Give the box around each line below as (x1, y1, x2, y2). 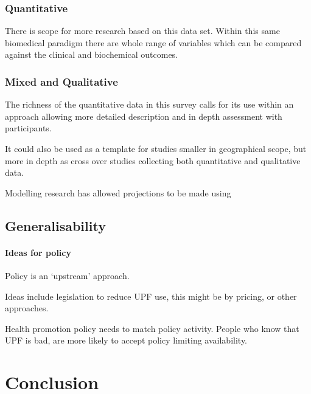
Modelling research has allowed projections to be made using (5, 186, 231, 199)
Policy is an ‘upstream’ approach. (5, 269, 130, 282)
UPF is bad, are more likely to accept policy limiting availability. (5, 334, 248, 347)
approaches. (5, 302, 49, 314)
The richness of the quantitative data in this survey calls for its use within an (5, 98, 294, 111)
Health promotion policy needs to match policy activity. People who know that (5, 322, 299, 334)
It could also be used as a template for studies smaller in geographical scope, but (5, 142, 307, 154)
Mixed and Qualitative (5, 74, 118, 89)
